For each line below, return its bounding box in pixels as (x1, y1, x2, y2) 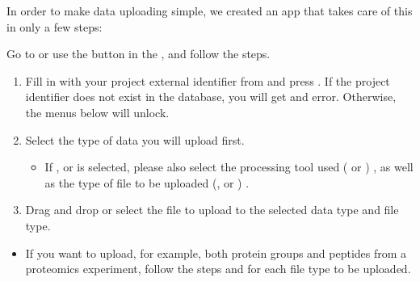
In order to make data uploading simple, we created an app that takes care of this (6, 2, 413, 19)
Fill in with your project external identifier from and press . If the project (25, 72, 390, 89)
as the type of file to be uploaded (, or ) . (44, 174, 250, 191)
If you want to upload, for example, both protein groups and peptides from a (25, 244, 407, 261)
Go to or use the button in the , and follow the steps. (6, 45, 271, 62)
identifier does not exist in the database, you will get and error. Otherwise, (25, 88, 397, 105)
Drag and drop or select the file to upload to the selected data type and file (25, 201, 399, 218)
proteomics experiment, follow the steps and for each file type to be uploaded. (25, 260, 411, 277)
